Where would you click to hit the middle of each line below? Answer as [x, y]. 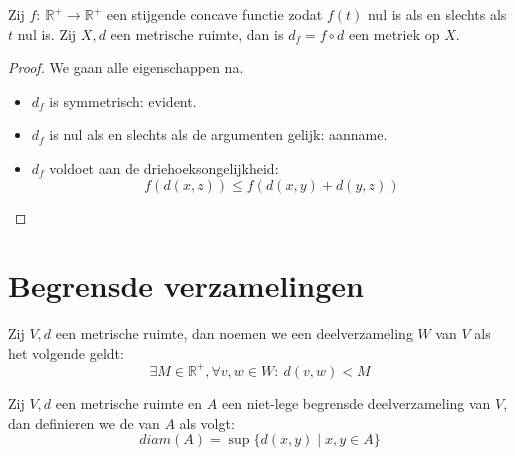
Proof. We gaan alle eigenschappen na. [126, 67]
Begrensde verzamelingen [186, 285]
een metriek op [394, 33]
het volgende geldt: [66, 352]
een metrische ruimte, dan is [197, 33]
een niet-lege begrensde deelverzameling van [356, 402]
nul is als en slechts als [437, 14]
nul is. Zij [47, 33]
